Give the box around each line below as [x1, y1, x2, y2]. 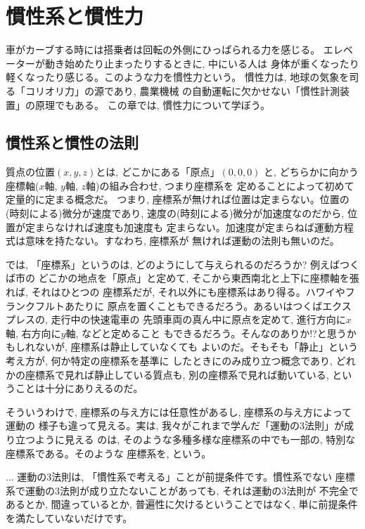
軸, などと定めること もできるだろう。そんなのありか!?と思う [65, 325, 347, 340]
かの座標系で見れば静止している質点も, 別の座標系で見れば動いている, [6, 367, 329, 381]
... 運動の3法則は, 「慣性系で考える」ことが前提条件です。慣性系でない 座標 [6, 469, 355, 484]
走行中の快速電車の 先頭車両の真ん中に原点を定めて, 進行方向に [51, 312, 346, 327]
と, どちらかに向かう [264, 164, 359, 179]
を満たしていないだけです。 [6, 510, 133, 525]
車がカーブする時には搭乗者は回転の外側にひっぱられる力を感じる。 [6, 42, 321, 57]
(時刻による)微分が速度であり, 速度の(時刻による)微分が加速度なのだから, [6, 206, 345, 221]
